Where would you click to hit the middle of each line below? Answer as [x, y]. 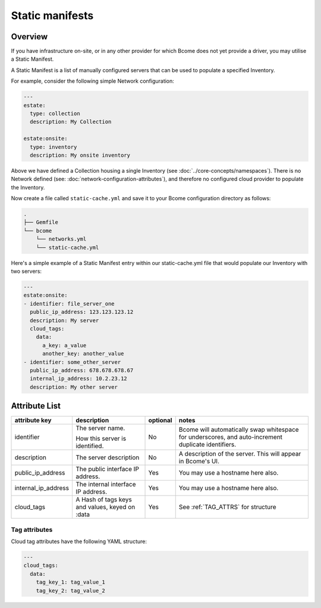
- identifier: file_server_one [69, 303]
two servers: [26, 272]
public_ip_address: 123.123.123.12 [82, 312]
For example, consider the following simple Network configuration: [93, 81]
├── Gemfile [41, 222]
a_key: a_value [64, 345]
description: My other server [74, 387]
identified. [89, 446]
